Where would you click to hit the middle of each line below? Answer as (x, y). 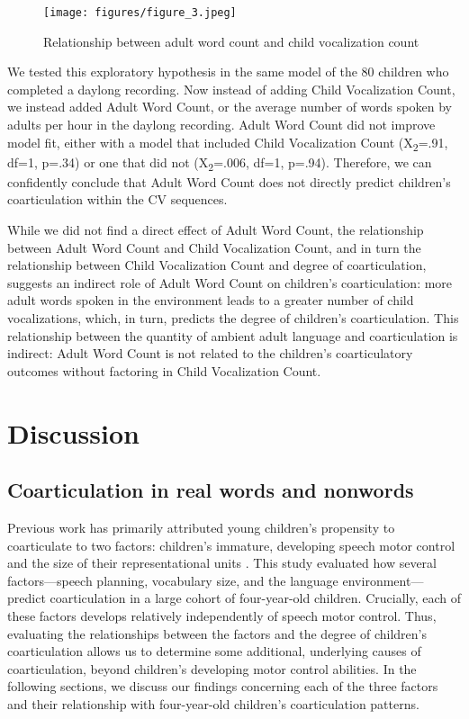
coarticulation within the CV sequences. (117, 199)
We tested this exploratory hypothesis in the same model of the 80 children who (228, 72)
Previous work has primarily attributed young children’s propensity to (201, 527)
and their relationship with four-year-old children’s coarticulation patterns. (213, 703)
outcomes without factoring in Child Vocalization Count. (164, 370)
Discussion (73, 432)
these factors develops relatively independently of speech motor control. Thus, (222, 615)
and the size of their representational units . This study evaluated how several (222, 563)
